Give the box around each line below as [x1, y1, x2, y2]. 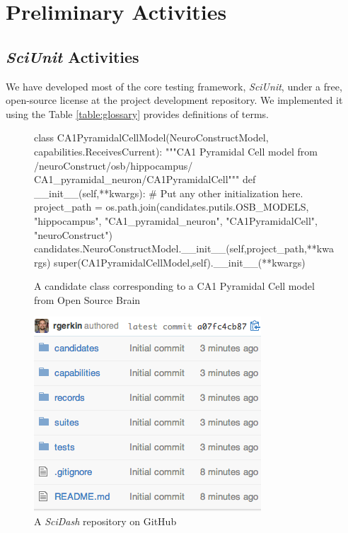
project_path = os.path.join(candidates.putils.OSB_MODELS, [34, 199, 309, 214]
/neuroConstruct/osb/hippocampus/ [34, 158, 193, 172]
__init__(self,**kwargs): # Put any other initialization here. [34, 185, 303, 200]
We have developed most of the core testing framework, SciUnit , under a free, [6, 78, 342, 93]
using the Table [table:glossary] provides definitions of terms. [6, 106, 269, 121]
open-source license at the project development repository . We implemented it [6, 93, 343, 107]
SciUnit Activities [6, 45, 139, 67]
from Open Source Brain [34, 292, 141, 307]
